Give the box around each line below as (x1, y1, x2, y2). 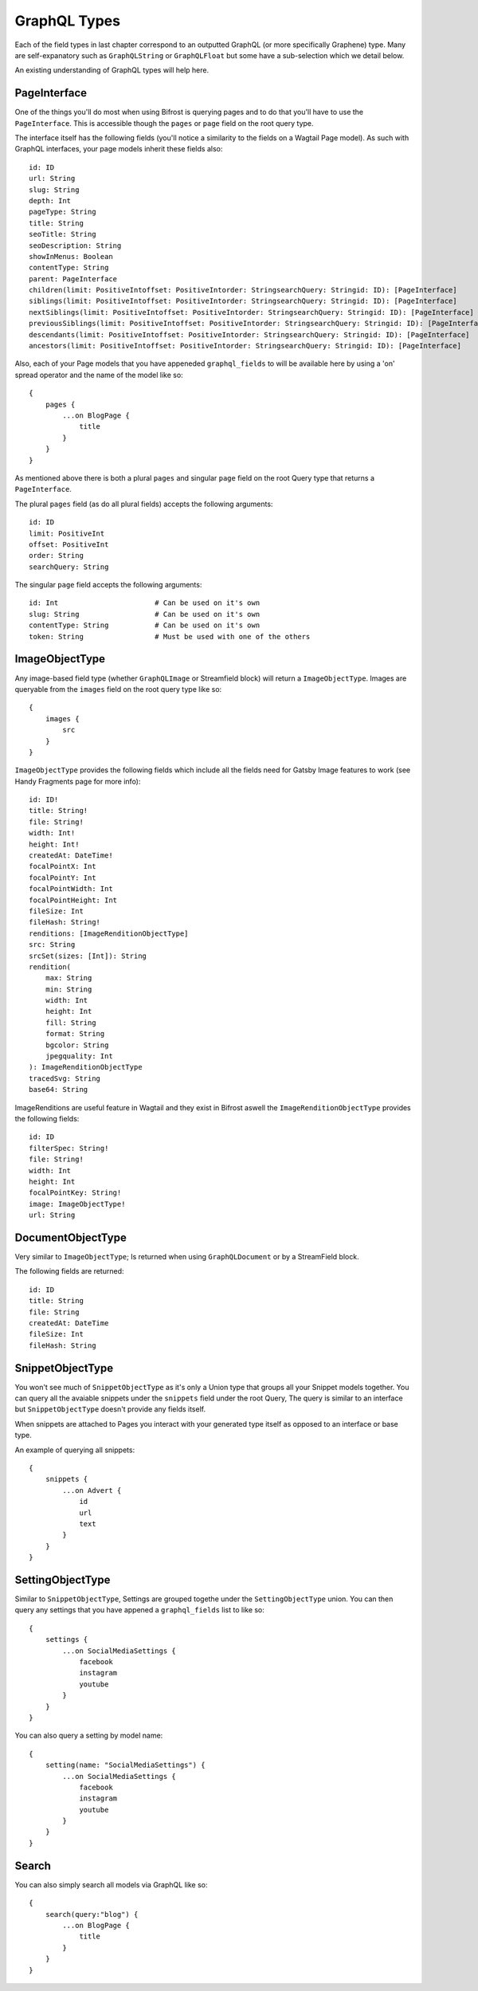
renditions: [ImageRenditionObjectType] (29, 929, 189, 938)
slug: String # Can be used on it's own (29, 610, 261, 619)
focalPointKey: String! (29, 1188, 122, 1197)
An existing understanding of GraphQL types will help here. (14, 65, 210, 75)
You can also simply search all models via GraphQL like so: (14, 1879, 208, 1889)
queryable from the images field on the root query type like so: (14, 684, 222, 693)
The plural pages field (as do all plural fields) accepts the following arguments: (14, 499, 273, 509)
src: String (29, 941, 76, 949)
